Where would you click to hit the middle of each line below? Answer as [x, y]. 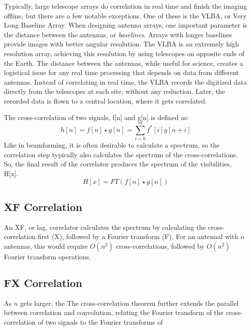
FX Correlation [43, 283]
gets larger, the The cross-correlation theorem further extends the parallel [129, 303]
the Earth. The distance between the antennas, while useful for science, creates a [124, 63]
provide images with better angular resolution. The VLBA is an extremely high [122, 44]
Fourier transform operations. [48, 257]
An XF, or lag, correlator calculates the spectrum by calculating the [105, 227]
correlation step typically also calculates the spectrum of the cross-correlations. [121, 154]
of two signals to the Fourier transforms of [100, 322]
